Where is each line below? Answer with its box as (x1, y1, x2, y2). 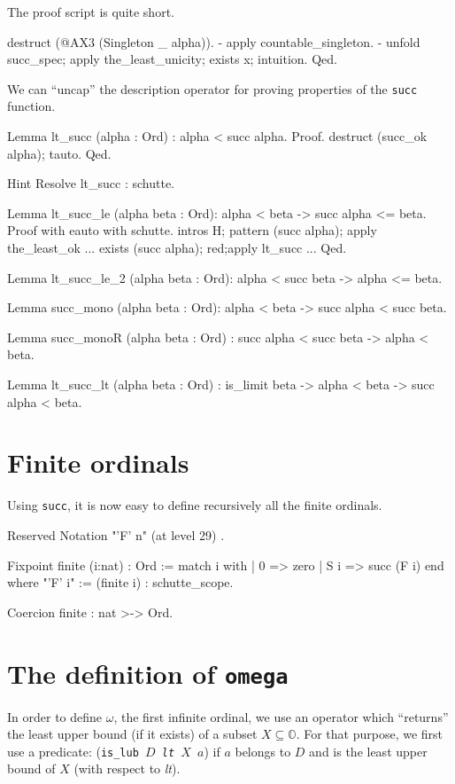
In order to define (7, 707, 103, 725)
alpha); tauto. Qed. (7, 144, 112, 162)
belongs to (235, 741, 291, 760)
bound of (7, 759, 56, 778)
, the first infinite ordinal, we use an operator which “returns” (113, 707, 449, 725)
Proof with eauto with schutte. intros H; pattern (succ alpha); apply (7, 221, 377, 239)
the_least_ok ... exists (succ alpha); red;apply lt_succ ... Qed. (7, 239, 347, 256)
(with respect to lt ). (73, 759, 181, 778)
